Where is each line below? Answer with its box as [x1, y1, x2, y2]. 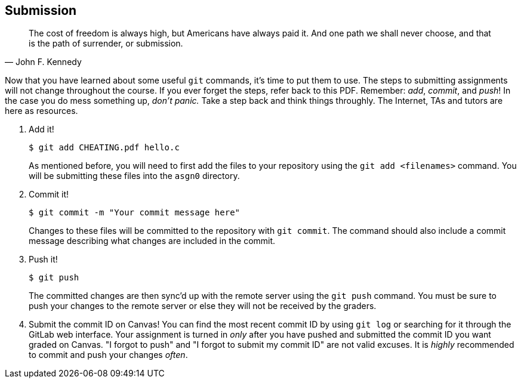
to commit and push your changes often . [29, 350, 188, 360]
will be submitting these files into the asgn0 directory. [29, 171, 240, 181]
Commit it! [29, 189, 69, 200]
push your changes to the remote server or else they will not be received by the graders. [29, 301, 377, 311]
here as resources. [5, 106, 78, 116]
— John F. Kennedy [5, 57, 82, 67]
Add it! [29, 124, 54, 135]
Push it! [29, 254, 58, 265]
